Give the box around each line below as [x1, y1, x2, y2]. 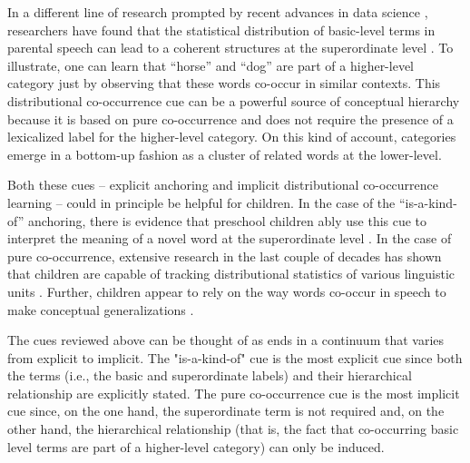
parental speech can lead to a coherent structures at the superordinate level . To [7, 38, 454, 57]
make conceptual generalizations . [7, 300, 194, 319]
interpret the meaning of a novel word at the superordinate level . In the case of [7, 229, 452, 248]
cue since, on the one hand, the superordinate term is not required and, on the [7, 401, 445, 420]
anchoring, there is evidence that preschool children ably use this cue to [27, 211, 427, 230]
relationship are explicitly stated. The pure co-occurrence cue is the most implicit [7, 383, 460, 402]
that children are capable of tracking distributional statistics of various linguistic [7, 264, 455, 283]
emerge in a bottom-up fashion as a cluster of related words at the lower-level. [7, 144, 442, 163]
